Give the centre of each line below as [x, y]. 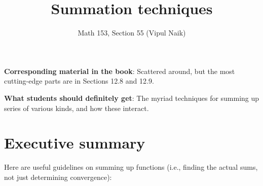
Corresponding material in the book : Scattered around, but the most [120, 71]
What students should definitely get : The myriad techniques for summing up [132, 98]
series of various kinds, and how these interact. [77, 108]
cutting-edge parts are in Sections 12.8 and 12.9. [79, 81]
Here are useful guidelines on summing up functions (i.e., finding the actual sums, [131, 167]
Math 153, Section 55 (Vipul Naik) [132, 33]
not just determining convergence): [58, 177]
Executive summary [75, 143]
